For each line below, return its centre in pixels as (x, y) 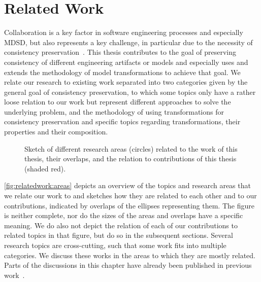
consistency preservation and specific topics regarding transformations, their (122, 121)
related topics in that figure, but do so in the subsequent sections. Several (119, 235)
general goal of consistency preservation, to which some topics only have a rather (130, 92)
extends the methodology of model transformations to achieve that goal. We (122, 72)
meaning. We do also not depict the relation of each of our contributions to (121, 225)
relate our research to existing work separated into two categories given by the (126, 82)
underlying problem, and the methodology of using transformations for (114, 111)
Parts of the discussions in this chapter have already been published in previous (128, 265)
